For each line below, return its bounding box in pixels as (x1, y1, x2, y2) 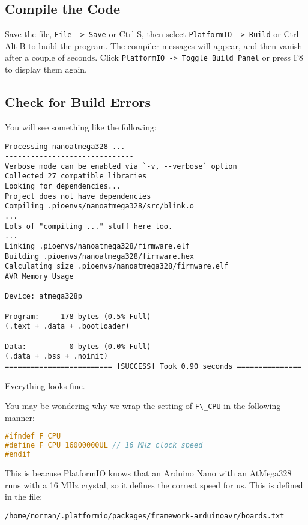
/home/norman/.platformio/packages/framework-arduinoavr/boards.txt (5, 511, 285, 520)
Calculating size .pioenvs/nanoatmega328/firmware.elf (5, 262, 229, 271)
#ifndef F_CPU (5, 432, 61, 441)
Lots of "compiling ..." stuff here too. (5, 222, 173, 231)
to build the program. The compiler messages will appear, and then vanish (28, 39, 303, 52)
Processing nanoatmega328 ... (5, 142, 125, 151)
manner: (5, 411, 35, 423)
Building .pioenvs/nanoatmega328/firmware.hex (5, 252, 194, 261)
